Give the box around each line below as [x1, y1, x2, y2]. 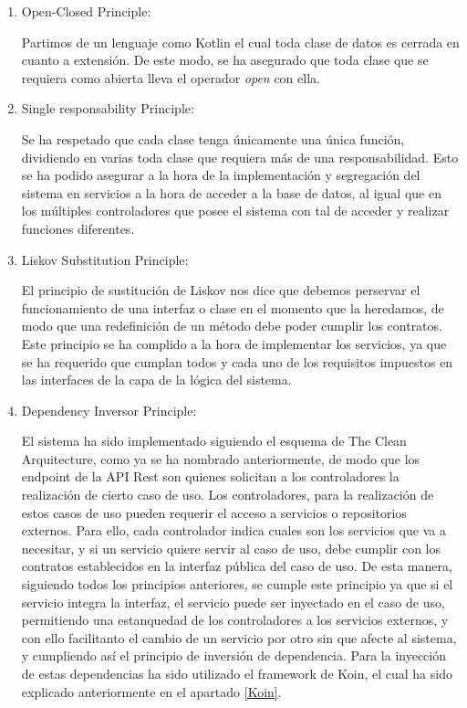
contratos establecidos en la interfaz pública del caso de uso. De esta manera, [21, 556, 452, 576]
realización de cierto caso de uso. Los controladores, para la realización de [21, 485, 434, 504]
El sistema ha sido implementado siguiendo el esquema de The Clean [21, 431, 407, 450]
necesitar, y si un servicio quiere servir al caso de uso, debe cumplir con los [21, 538, 441, 557]
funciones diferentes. [21, 218, 135, 238]
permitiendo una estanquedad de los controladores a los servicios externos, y [21, 610, 449, 629]
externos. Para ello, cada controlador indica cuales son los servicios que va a [21, 521, 446, 540]
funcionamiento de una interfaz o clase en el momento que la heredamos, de [21, 298, 444, 317]
